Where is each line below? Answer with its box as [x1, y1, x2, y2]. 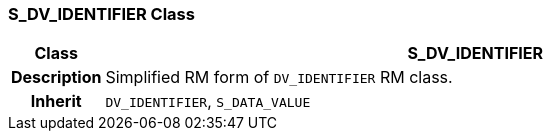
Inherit [30, 91, 82, 112]
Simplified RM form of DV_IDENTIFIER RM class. [105, 67, 453, 88]
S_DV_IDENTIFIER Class [8, 4, 195, 24]
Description [11, 67, 102, 88]
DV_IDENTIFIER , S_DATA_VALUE [105, 91, 311, 112]
